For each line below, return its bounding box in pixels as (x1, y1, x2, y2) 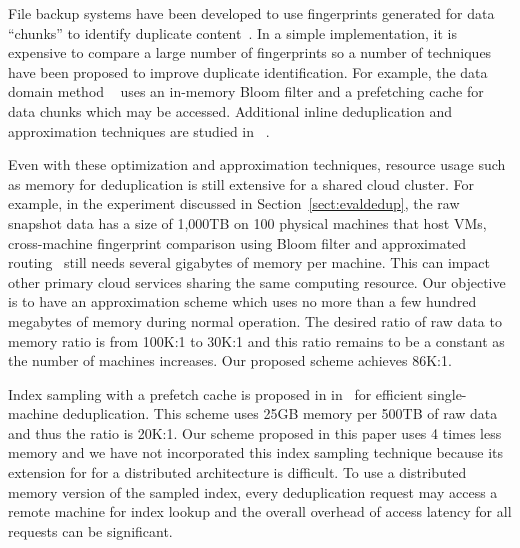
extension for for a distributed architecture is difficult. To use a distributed (8, 462, 467, 483)
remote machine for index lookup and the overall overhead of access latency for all (8, 501, 512, 522)
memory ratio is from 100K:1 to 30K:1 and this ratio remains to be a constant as (8, 330, 505, 351)
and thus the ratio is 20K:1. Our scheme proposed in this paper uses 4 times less (8, 422, 502, 443)
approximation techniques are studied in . (8, 120, 270, 141)
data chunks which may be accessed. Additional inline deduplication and (8, 100, 452, 121)
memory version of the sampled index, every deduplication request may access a (8, 481, 498, 502)
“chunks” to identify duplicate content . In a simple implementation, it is (8, 22, 458, 43)
